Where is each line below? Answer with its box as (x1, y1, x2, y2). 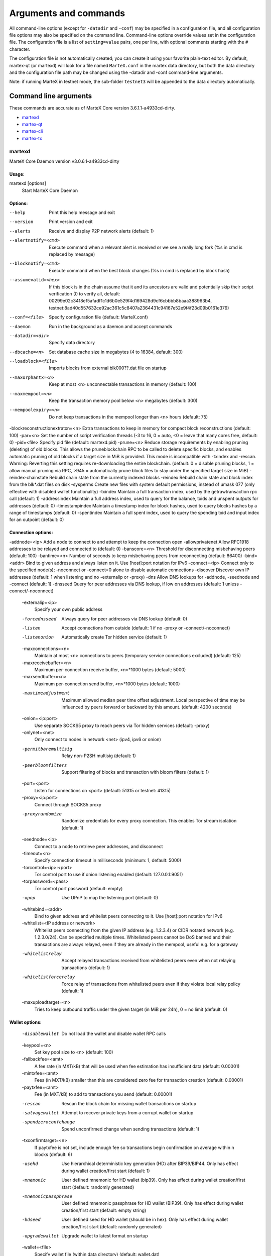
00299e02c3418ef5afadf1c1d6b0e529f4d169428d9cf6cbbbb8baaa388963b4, (49, 298, 212, 304)
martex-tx (22, 135, 42, 141)
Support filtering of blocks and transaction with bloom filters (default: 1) (61, 769, 209, 775)
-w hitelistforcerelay (22, 974, 75, 980)
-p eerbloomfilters (22, 762, 67, 768)
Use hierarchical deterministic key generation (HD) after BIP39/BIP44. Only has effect (61, 1161, 238, 1167)
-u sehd (22, 1161, 38, 1167)
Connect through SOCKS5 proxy (34, 801, 101, 807)
